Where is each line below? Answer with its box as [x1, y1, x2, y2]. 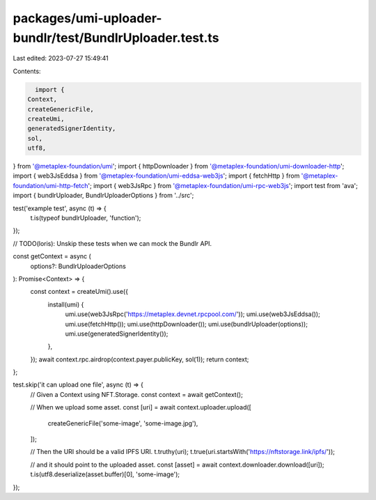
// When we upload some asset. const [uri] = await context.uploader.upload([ [30, 403, 252, 412]
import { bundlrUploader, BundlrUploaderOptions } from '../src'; [13, 192, 194, 200]
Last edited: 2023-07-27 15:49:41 [13, 54, 109, 63]
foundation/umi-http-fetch [13, 181, 88, 189]
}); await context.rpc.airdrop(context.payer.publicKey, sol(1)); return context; [30, 355, 249, 364]
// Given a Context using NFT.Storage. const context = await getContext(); [30, 390, 243, 398]
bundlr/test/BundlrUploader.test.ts [13, 30, 219, 45]
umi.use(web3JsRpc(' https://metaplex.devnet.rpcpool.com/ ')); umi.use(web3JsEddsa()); [65, 310, 320, 318]
